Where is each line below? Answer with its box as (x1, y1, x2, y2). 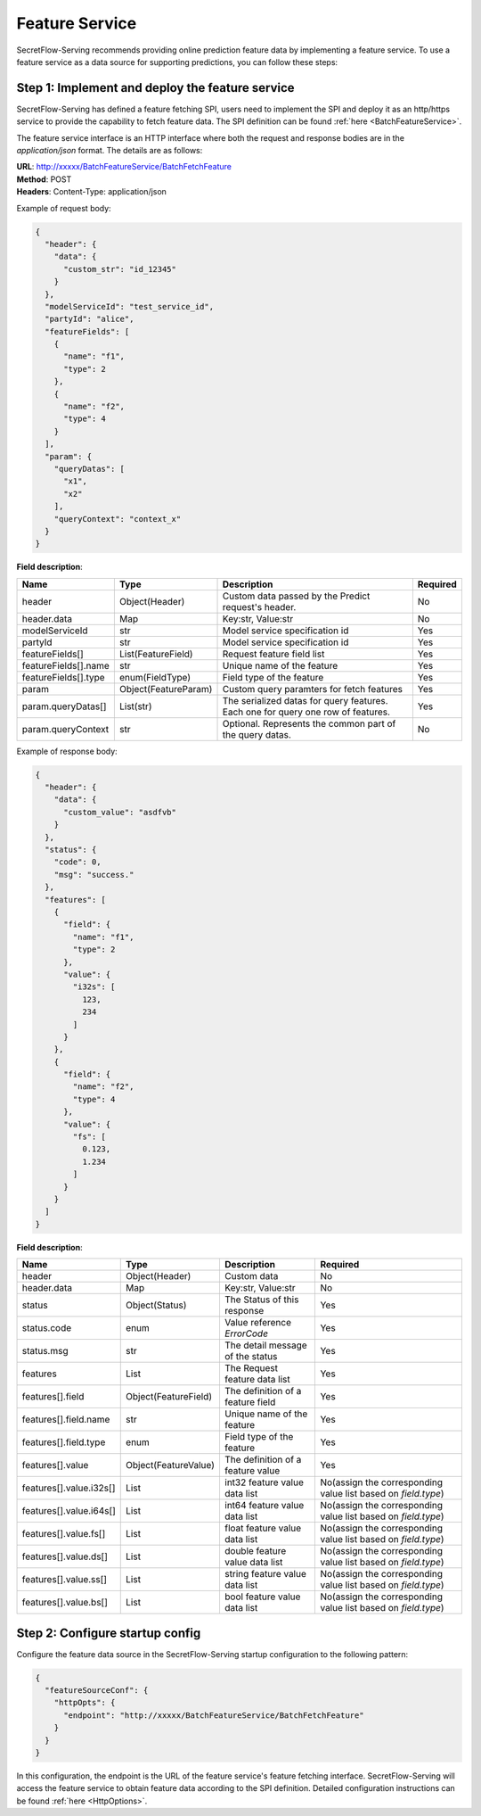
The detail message (224, 1339, 307, 1351)
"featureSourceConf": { (45, 1686, 149, 1696)
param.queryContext (21, 722, 110, 735)
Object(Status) (126, 1299, 187, 1311)
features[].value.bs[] (21, 1597, 109, 1609)
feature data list (224, 1374, 290, 1386)
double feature (224, 1545, 287, 1557)
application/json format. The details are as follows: (16, 145, 203, 156)
